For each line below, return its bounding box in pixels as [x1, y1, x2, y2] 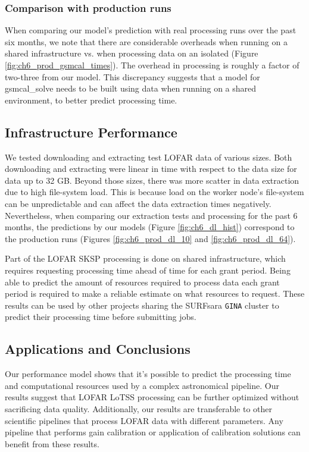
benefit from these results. [5, 437, 99, 450]
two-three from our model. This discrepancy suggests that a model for [5, 70, 260, 83]
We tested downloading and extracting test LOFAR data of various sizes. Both [5, 150, 292, 163]
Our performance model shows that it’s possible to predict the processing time [5, 368, 291, 380]
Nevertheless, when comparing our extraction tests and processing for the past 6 [5, 209, 298, 221]
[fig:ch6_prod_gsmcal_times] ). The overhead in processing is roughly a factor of [5, 59, 299, 71]
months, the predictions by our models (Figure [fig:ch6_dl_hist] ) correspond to [5, 221, 295, 233]
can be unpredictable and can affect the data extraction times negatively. [5, 197, 271, 209]
